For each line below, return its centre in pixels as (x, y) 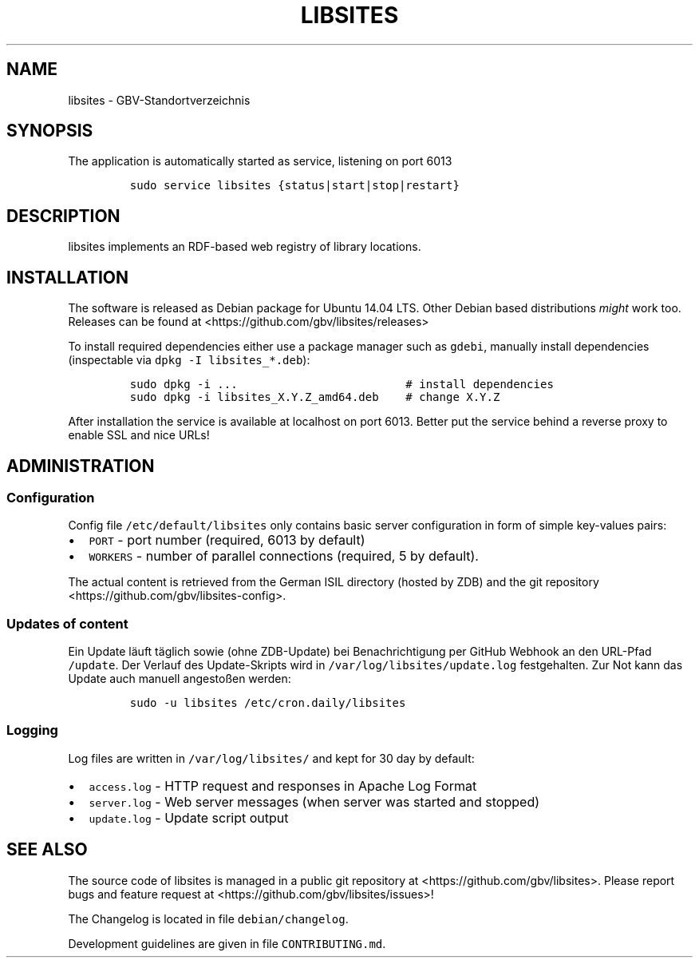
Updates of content (67, 623)
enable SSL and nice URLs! (139, 435)
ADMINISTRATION (81, 466)
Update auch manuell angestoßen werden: (180, 679)
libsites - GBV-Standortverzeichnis (159, 100)
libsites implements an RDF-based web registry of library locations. (245, 247)
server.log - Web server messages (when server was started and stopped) (314, 801)
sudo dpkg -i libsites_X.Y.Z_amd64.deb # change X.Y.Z (315, 397)
